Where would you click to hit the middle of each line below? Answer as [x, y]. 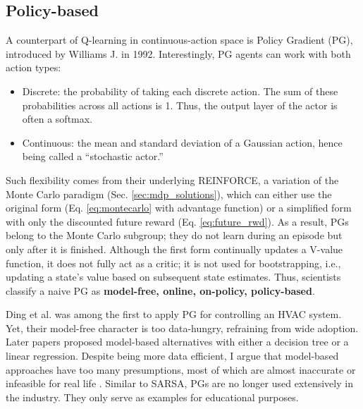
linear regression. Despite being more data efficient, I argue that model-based [172, 356]
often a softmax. [57, 119]
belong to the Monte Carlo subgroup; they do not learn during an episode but [174, 235]
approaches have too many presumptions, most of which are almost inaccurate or [181, 369]
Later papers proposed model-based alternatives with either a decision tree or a [177, 342]
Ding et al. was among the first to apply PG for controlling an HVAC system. [174, 314]
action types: [33, 67]
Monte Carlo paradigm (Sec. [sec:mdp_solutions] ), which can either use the [169, 194]
